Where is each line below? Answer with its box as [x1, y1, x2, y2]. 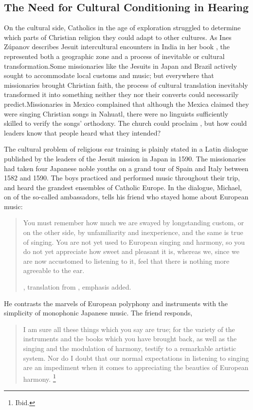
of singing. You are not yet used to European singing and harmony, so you [23, 236, 245, 247]
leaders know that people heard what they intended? [4, 127, 161, 137]
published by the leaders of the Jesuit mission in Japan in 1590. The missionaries [4, 153, 246, 163]
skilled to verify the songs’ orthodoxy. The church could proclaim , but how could [4, 118, 247, 128]
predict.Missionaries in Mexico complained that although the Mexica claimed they [4, 98, 249, 109]
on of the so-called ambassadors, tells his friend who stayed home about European [4, 192, 249, 202]
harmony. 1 [23, 372, 56, 384]
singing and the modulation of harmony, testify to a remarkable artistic [23, 343, 236, 353]
